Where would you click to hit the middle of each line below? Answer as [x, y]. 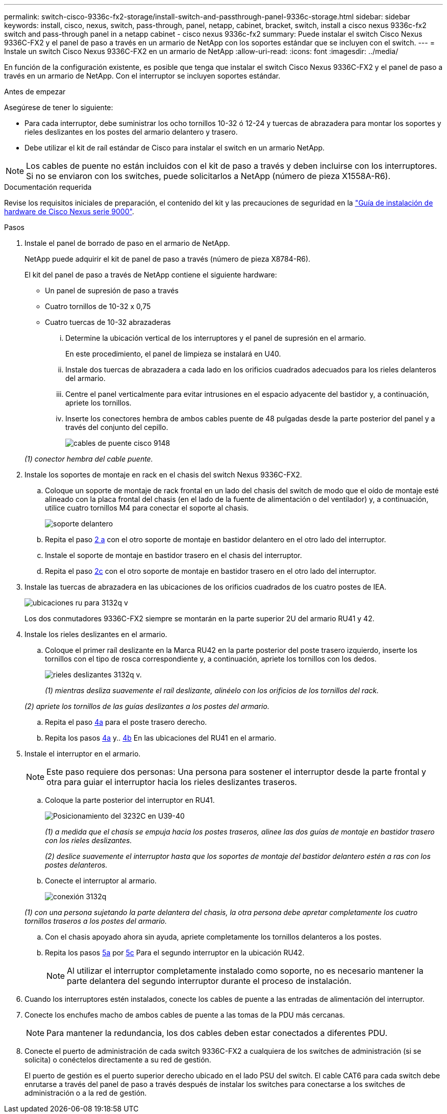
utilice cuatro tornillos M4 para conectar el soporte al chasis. [147, 508]
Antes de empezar [35, 92]
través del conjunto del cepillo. [117, 427]
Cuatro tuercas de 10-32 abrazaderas [108, 322]
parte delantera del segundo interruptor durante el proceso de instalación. [209, 981]
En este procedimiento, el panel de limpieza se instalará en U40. [173, 354]
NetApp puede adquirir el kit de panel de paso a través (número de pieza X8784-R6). [168, 259]
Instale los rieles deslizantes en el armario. [96, 634]
